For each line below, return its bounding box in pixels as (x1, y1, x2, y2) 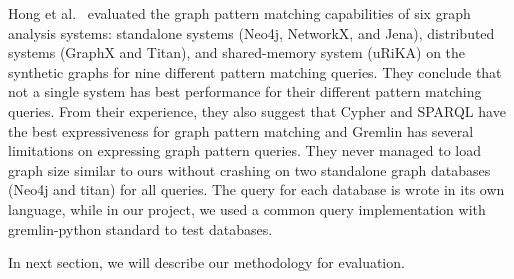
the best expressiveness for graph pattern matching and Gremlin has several (8, 120, 474, 141)
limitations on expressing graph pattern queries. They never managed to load (8, 140, 482, 161)
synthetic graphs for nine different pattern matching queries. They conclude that (8, 61, 502, 82)
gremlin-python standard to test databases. (8, 218, 273, 239)
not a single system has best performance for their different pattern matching (8, 81, 482, 102)
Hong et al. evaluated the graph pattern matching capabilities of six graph (8, 3, 471, 23)
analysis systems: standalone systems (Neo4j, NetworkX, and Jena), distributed (8, 22, 495, 43)
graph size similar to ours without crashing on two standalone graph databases (8, 159, 491, 180)
